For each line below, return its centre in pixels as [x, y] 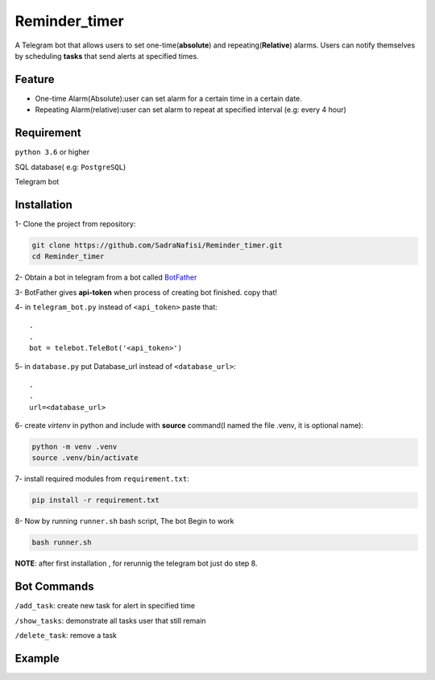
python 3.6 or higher [52, 152]
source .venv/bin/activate [85, 458]
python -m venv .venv [75, 447]
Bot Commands [54, 587]
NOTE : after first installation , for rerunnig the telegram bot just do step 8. [136, 563]
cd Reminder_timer [68, 257]
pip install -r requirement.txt [96, 500]
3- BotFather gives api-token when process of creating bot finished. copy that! [146, 292]
